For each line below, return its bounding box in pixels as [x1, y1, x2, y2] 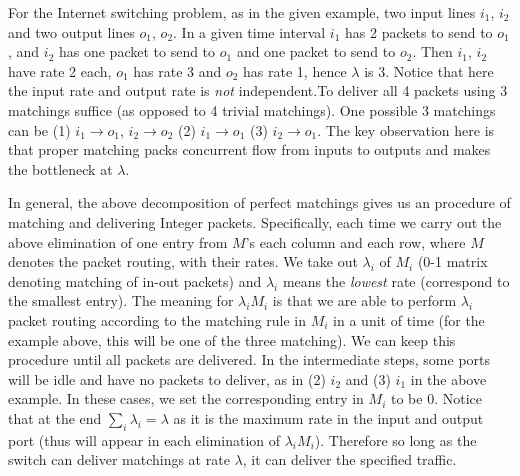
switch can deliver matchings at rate [8, 449, 230, 470]
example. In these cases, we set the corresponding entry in [8, 388, 364, 409]
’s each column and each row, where [245, 231, 466, 252]
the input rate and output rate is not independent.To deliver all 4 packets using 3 [8, 80, 508, 101]
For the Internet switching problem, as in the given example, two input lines [8, 2, 476, 22]
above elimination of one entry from [8, 231, 228, 252]
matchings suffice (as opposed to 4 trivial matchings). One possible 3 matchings [8, 99, 496, 120]
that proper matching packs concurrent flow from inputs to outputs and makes [8, 139, 491, 160]
